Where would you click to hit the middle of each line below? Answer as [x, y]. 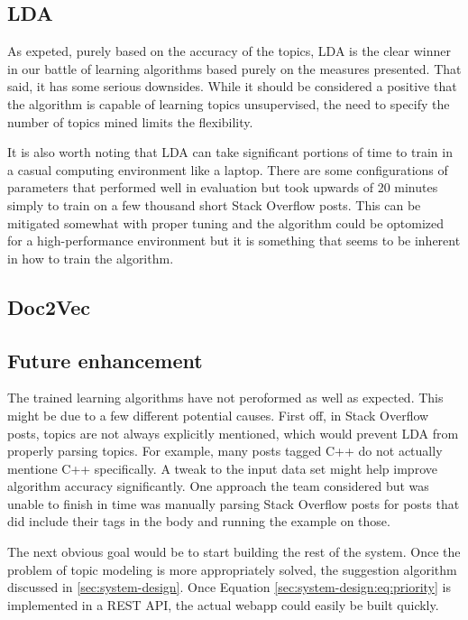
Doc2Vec [49, 306]
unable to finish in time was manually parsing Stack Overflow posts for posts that [234, 503]
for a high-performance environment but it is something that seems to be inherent [234, 241]
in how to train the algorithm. [91, 258]
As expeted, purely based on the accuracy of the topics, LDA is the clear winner [229, 51]
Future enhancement [105, 360]
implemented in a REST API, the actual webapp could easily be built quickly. [223, 604]
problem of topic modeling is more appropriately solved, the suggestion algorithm [232, 569]
